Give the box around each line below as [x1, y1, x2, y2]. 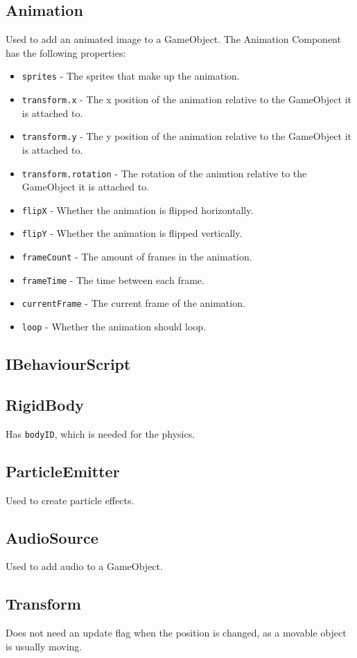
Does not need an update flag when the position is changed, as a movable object [6, 625, 347, 640]
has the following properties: [6, 45, 126, 60]
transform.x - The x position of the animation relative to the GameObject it [21, 92, 352, 107]
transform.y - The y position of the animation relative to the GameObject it [21, 129, 352, 143]
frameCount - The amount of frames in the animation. [21, 249, 252, 264]
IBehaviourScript [6, 353, 131, 375]
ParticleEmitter [6, 460, 120, 481]
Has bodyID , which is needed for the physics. [6, 426, 195, 441]
